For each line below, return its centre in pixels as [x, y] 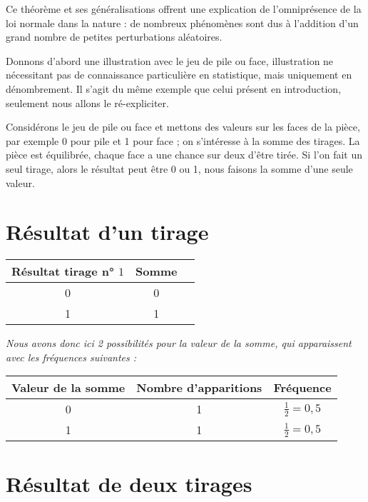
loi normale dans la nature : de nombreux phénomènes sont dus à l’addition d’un [182, 22]
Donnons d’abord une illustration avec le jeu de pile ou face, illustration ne [170, 60]
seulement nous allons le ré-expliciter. [87, 102]
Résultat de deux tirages [129, 483]
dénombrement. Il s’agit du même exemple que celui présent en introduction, [174, 88]
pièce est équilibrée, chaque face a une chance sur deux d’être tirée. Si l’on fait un [184, 155]
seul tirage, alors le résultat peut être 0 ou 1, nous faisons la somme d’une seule [179, 168]
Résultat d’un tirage [107, 232]
